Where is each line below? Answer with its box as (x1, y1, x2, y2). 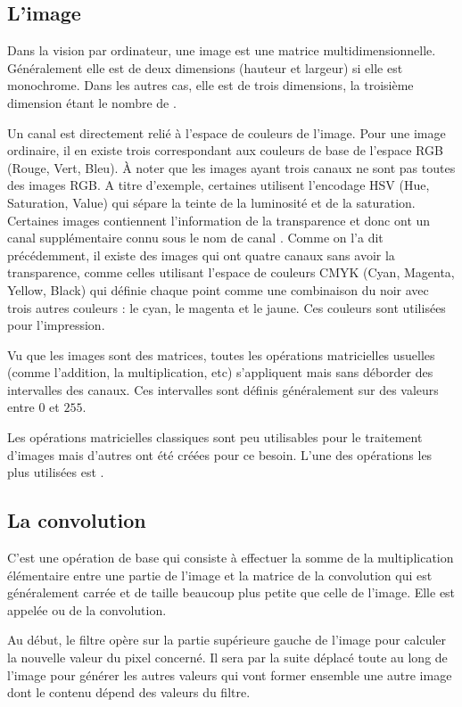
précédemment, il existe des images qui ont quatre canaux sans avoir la (7, 245, 395, 264)
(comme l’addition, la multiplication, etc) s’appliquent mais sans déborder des (7, 363, 433, 382)
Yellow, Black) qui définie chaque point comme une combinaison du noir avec (7, 280, 429, 299)
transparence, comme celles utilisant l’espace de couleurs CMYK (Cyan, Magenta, (7, 263, 455, 282)
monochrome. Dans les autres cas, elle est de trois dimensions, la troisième (7, 76, 414, 95)
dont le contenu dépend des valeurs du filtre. (7, 683, 251, 702)
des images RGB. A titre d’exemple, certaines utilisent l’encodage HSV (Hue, (7, 176, 430, 194)
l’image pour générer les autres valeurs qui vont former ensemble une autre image (7, 665, 452, 684)
